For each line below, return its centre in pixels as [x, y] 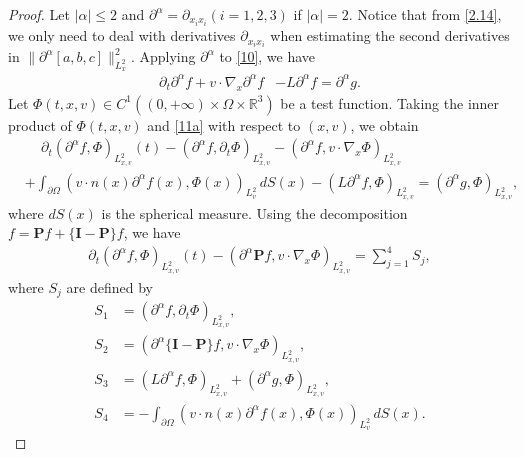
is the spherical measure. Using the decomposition [254, 212]
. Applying [163, 56]
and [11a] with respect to [224, 124]
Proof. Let [39, 14]
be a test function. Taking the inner [390, 102]
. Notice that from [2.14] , [425, 14]
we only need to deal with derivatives [122, 35]
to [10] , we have [267, 56]
